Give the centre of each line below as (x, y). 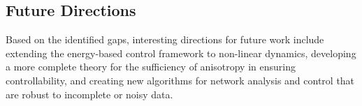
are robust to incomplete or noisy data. (89, 94)
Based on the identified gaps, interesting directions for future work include (165, 39)
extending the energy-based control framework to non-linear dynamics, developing (181, 53)
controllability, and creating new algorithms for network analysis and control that (180, 80)
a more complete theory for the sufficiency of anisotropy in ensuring (151, 67)
